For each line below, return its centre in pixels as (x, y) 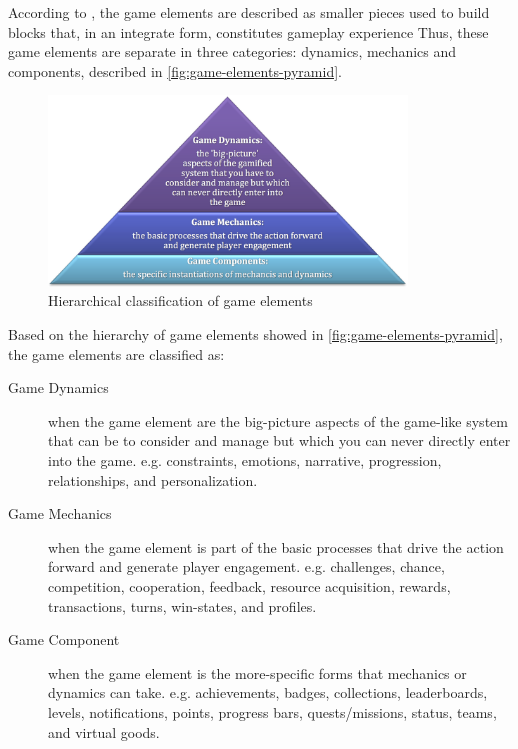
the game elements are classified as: (116, 353)
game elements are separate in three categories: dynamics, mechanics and (232, 51)
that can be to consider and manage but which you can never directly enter (279, 440)
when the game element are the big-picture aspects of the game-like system (278, 420)
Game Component (64, 639)
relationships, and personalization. (153, 479)
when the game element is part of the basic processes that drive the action (276, 546)
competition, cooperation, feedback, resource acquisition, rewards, (249, 585)
